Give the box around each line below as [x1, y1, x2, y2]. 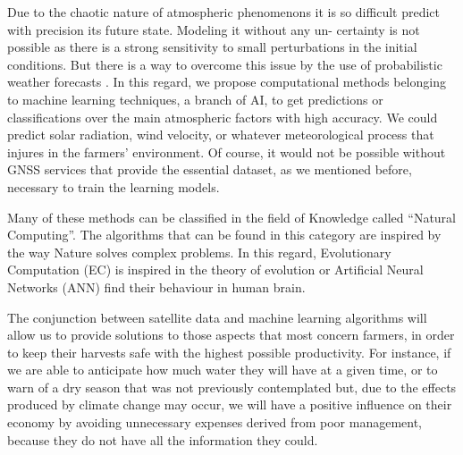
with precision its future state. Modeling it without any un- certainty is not [7, 20, 420, 38]
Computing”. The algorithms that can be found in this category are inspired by [7, 225, 442, 244]
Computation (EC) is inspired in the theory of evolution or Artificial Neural [7, 260, 424, 279]
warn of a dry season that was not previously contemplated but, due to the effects [7, 377, 457, 396]
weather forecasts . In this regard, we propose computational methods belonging [7, 72, 446, 91]
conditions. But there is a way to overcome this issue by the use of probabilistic [7, 55, 442, 73]
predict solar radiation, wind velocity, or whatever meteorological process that [7, 125, 434, 144]
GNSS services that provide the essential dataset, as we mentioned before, [7, 160, 412, 179]
